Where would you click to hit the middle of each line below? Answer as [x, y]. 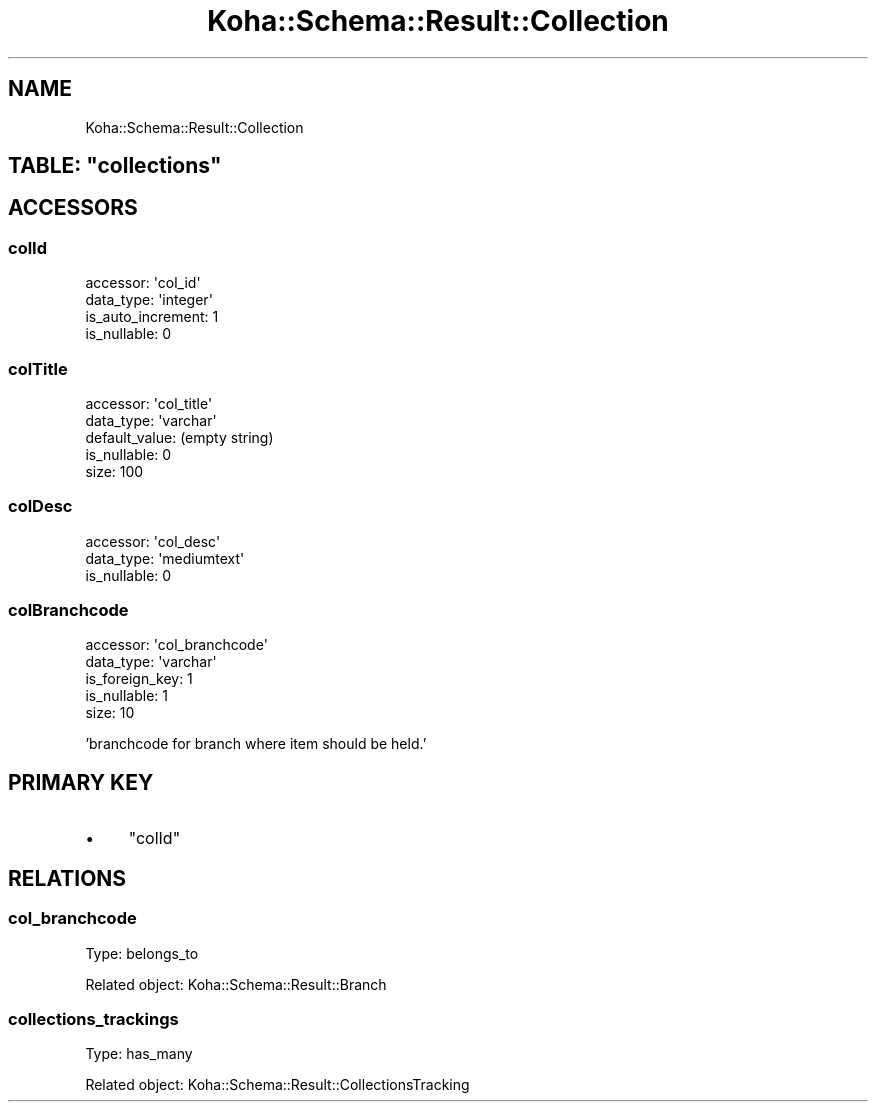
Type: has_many [139, 1054]
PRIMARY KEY [81, 782]
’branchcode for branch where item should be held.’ [256, 744]
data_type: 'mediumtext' [165, 558]
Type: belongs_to [142, 953]
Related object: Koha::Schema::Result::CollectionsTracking [277, 1085]
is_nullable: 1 [127, 696]
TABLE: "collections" [115, 166]
